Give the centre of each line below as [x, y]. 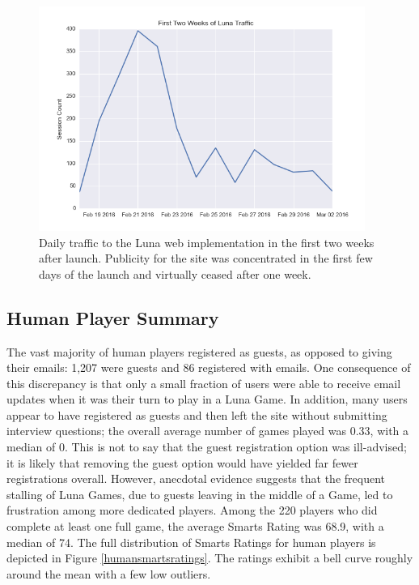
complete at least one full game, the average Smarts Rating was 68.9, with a [195, 526]
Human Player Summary [113, 317]
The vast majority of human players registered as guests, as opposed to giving [199, 351]
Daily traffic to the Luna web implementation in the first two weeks [207, 242]
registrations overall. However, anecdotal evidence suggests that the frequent [196, 478]
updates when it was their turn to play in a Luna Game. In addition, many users [207, 399]
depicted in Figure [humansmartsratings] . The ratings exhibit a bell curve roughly [210, 558]
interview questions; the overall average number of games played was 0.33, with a [208, 431]
